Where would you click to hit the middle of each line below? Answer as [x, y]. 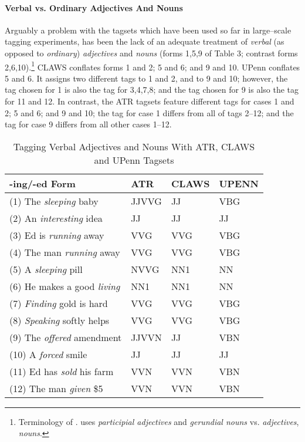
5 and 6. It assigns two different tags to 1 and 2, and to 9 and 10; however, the [146, 78]
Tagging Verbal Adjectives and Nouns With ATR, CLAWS [134, 146]
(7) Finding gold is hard [59, 303]
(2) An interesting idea [56, 218]
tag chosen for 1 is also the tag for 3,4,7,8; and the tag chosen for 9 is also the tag [152, 90]
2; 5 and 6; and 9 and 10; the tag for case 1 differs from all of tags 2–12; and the [149, 112]
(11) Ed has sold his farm [62, 371]
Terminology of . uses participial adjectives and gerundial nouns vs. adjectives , [159, 421]
